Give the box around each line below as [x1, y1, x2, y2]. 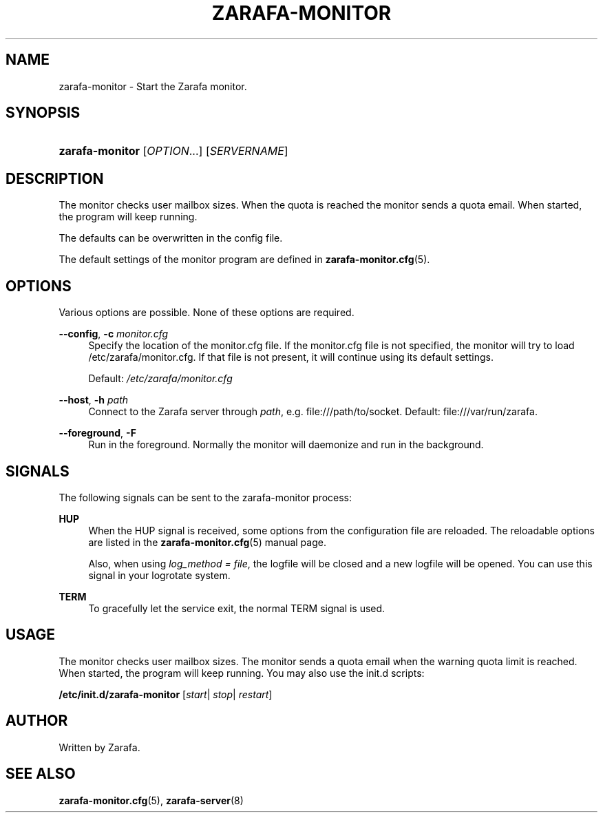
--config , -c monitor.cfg [59, 328, 169, 340]
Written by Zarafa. [59, 741, 140, 753]
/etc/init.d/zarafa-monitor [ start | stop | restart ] [59, 688, 273, 700]
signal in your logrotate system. [88, 569, 231, 581]
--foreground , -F [59, 427, 136, 439]
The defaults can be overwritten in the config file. [59, 232, 283, 244]
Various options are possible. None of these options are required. [59, 306, 355, 319]
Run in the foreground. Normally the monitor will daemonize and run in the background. [88, 439, 484, 451]
